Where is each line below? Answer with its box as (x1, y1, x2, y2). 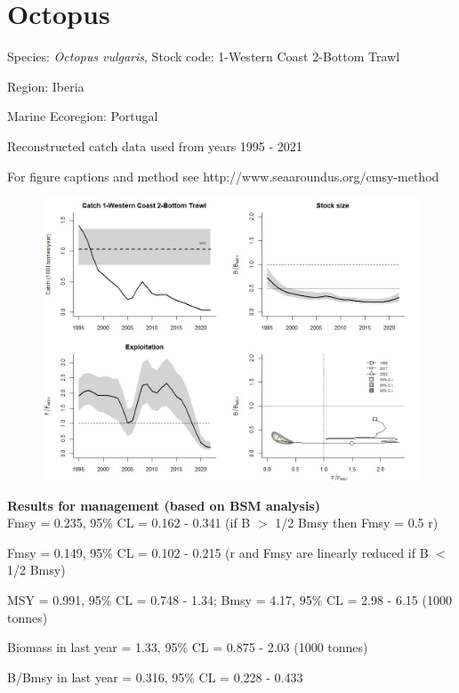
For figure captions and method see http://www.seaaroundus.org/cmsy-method (7, 166, 439, 185)
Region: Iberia (7, 77, 85, 95)
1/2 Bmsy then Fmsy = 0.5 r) (275, 513, 439, 532)
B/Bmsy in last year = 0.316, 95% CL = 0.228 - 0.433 (7, 667, 303, 686)
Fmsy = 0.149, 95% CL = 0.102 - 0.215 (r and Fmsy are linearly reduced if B (7, 543, 429, 561)
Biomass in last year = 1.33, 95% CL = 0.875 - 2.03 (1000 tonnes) (7, 638, 368, 657)
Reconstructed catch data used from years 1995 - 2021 (7, 136, 302, 155)
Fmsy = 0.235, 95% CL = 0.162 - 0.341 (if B (7, 513, 251, 532)
